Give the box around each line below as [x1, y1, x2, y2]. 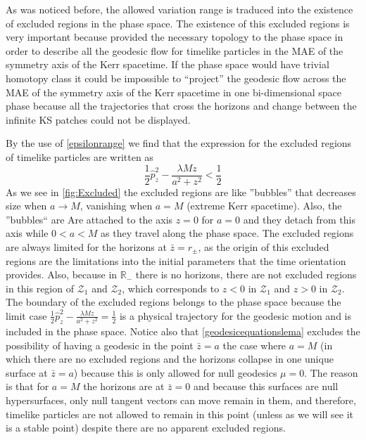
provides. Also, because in [6, 267, 118, 282]
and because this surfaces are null [193, 379, 339, 394]
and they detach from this [243, 212, 355, 226]
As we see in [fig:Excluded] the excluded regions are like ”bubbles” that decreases [6, 184, 356, 199]
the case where [222, 337, 286, 352]
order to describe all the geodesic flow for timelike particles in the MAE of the [6, 43, 343, 58]
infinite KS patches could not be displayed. [6, 112, 191, 127]
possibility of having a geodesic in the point [6, 337, 194, 352]
